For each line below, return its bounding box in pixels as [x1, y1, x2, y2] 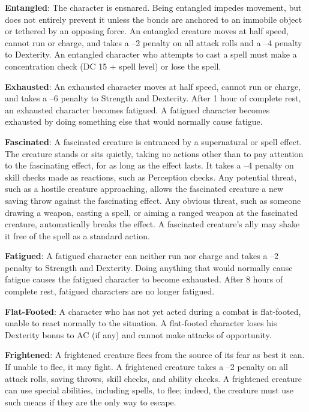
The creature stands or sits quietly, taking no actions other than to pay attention [5, 147, 304, 160]
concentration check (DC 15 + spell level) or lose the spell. [5, 59, 221, 72]
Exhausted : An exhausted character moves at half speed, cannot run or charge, [5, 80, 301, 92]
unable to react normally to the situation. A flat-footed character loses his [5, 317, 277, 329]
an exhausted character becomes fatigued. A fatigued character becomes [5, 103, 270, 116]
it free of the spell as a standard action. [5, 229, 150, 242]
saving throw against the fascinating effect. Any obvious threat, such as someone [5, 194, 301, 206]
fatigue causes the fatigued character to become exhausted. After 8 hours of [5, 273, 283, 285]
